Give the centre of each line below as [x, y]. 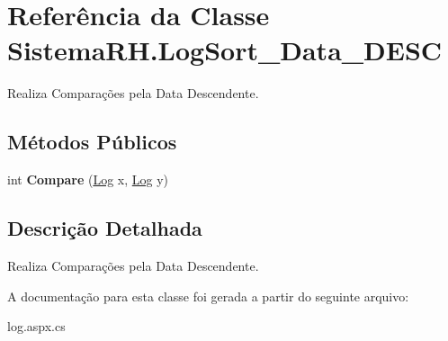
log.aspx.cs [36, 326]
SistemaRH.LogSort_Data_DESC [225, 50]
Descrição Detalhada [105, 228]
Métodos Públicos [92, 142]
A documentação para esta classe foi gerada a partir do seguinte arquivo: [208, 296]
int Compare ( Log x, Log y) [88, 179]
